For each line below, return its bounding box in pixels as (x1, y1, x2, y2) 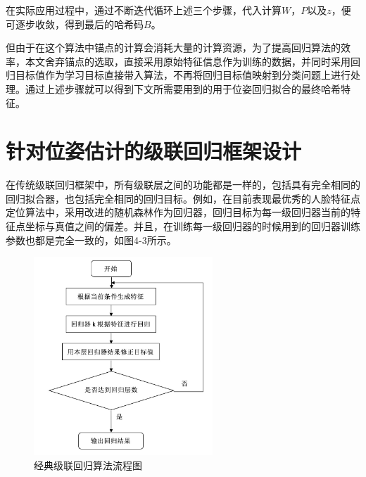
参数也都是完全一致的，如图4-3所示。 (6, 232, 177, 247)
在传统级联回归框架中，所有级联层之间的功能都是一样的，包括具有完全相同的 (6, 177, 360, 192)
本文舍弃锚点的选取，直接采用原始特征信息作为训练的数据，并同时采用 (25, 53, 351, 68)
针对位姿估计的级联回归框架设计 (6, 136, 302, 165)
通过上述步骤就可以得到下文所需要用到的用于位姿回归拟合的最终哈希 (25, 81, 341, 96)
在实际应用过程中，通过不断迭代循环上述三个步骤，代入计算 (6, 3, 282, 17)
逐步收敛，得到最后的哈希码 (15, 16, 144, 31)
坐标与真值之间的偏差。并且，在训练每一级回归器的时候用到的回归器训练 (25, 219, 360, 234)
